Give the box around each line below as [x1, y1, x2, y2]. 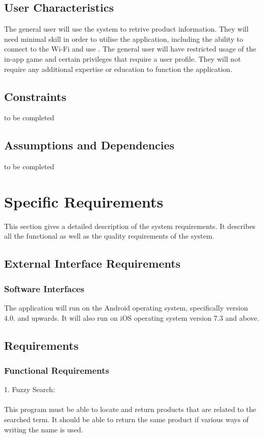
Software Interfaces [4, 282, 85, 295]
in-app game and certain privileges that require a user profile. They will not [4, 53, 241, 64]
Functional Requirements [4, 364, 110, 376]
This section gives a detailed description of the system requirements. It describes [4, 220, 256, 231]
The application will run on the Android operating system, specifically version [4, 302, 248, 313]
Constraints [4, 88, 66, 104]
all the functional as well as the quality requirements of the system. [4, 230, 215, 241]
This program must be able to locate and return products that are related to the [4, 404, 256, 415]
